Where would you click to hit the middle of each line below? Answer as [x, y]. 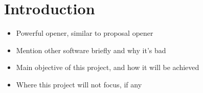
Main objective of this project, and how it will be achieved [108, 67]
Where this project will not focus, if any [79, 84]
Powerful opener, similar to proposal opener [85, 33]
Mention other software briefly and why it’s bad [91, 50]
